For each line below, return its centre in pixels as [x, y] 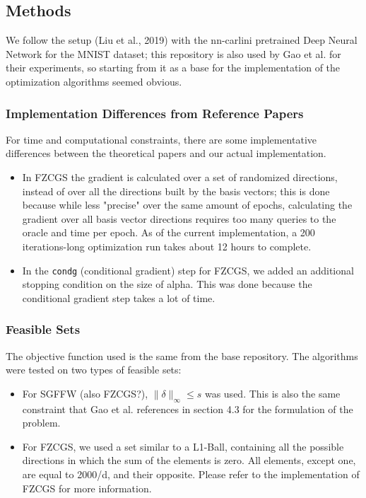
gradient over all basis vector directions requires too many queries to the [179, 218]
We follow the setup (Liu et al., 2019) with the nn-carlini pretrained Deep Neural [182, 40]
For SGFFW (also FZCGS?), [85, 393]
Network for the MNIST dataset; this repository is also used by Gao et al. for [173, 53]
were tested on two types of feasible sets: [94, 370]
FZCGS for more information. [87, 488]
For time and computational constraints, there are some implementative [161, 139]
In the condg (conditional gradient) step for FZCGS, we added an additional [188, 270]
